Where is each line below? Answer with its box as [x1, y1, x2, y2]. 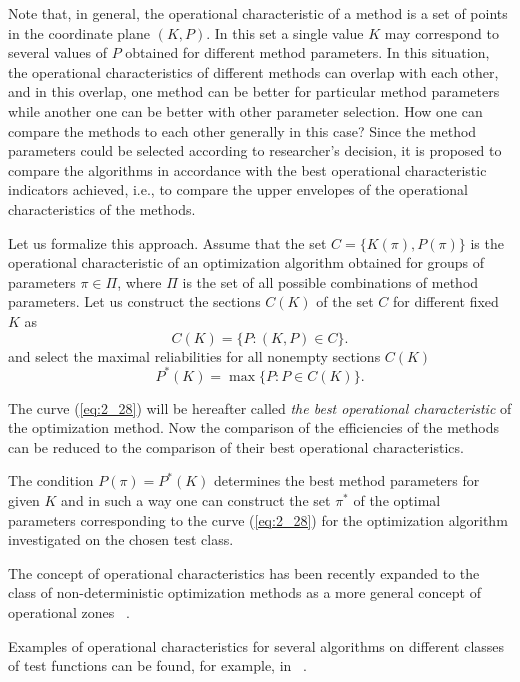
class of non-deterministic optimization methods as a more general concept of [8, 582, 481, 603]
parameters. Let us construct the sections [8, 291, 261, 312]
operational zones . [8, 601, 130, 622]
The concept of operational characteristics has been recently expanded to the [8, 562, 480, 583]
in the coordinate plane [8, 22, 151, 43]
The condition [8, 470, 94, 491]
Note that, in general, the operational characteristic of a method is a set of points [8, 3, 508, 23]
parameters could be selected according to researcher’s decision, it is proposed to [8, 140, 502, 161]
